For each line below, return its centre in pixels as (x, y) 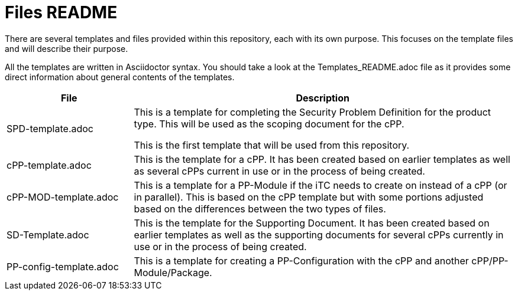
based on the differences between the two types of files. (260, 209)
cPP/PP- (490, 260)
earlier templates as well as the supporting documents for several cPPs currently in (319, 235)
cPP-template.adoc (49, 165)
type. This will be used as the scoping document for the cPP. (269, 124)
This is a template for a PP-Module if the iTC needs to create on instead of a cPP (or (320, 185)
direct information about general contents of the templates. (120, 77)
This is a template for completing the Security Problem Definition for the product (313, 112)
